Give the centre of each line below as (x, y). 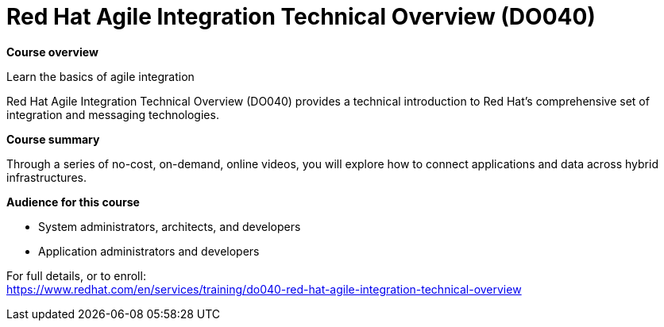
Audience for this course (73, 202)
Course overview (52, 52)
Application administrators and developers (149, 251)
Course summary (53, 139)
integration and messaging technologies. (113, 114)
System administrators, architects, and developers (170, 226)
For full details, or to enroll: (76, 275)
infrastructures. (46, 177)
